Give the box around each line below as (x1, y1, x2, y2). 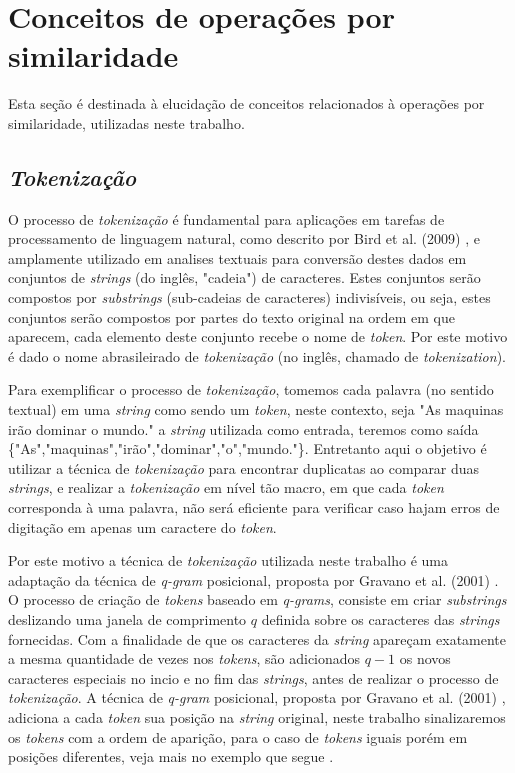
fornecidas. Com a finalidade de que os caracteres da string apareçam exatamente (8, 628, 507, 649)
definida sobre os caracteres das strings (261, 608, 500, 629)
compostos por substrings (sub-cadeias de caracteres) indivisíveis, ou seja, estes (8, 287, 491, 308)
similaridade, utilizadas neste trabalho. (8, 112, 245, 133)
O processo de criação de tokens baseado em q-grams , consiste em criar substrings (8, 589, 507, 610)
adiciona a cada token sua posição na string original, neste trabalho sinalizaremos (8, 706, 506, 727)
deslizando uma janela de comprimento (8, 608, 247, 629)
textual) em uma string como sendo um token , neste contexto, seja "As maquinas (8, 399, 504, 420)
